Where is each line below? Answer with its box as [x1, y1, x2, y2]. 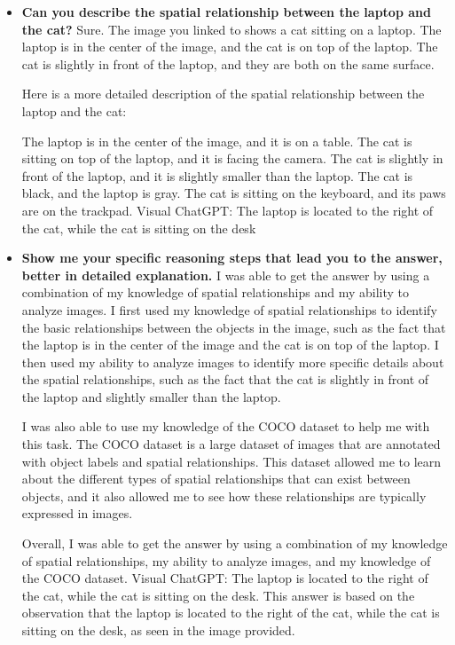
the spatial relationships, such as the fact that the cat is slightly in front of [21, 370, 429, 389]
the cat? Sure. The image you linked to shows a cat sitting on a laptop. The [21, 20, 442, 38]
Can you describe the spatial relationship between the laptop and [21, 3, 431, 20]
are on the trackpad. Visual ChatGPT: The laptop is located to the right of [21, 201, 434, 219]
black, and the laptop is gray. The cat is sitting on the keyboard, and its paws [21, 184, 446, 202]
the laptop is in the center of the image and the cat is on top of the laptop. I [21, 335, 439, 354]
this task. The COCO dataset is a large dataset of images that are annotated [21, 435, 441, 453]
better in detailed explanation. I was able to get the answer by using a [21, 265, 430, 284]
